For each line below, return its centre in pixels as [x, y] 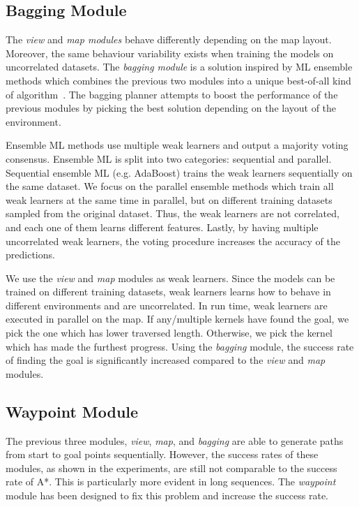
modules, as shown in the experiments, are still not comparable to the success [171, 468]
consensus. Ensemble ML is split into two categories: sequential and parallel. [169, 158]
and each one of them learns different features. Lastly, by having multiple [162, 227]
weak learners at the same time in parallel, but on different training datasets [169, 199]
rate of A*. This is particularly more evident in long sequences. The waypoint [171, 482]
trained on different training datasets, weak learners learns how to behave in [168, 292]
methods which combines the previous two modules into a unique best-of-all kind [178, 80]
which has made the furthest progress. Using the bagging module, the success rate [180, 346]
